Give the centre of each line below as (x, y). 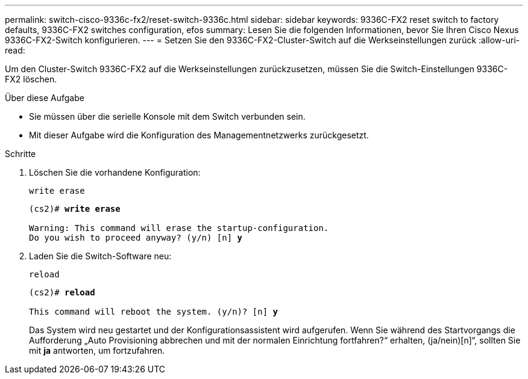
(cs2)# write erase (75, 209)
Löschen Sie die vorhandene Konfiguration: (115, 172)
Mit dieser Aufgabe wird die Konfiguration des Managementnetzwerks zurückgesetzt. (199, 135)
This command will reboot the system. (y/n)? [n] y (154, 312)
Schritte (20, 154)
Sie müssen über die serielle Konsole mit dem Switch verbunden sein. (167, 116)
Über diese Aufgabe (45, 98)
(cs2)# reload (62, 292)
